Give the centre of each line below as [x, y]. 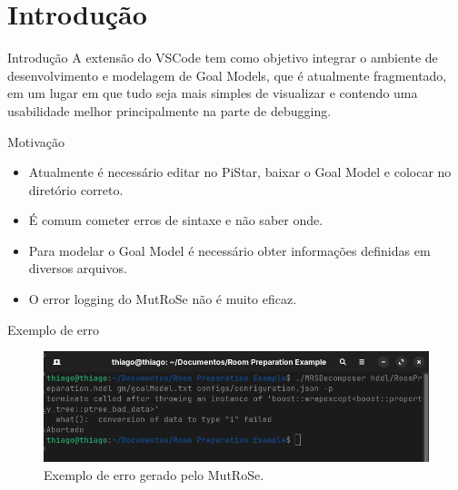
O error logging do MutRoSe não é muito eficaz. [163, 299]
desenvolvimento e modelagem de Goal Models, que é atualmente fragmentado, [227, 75]
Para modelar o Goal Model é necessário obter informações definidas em [229, 250]
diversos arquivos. [78, 268]
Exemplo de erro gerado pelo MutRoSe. [154, 474]
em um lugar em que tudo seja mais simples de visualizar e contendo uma [213, 93]
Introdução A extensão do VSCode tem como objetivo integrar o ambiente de [223, 58]
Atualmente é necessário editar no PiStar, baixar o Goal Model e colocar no [240, 172]
